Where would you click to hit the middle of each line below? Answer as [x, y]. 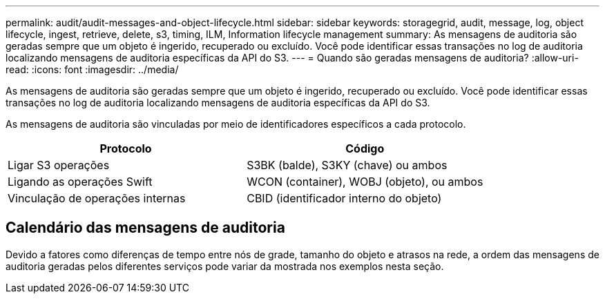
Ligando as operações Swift [80, 182]
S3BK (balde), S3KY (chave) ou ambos [347, 165]
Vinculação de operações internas [97, 198]
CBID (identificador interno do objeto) [344, 198]
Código [365, 148]
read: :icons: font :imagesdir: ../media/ [92, 69]
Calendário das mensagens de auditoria [145, 228]
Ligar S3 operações [59, 165]
